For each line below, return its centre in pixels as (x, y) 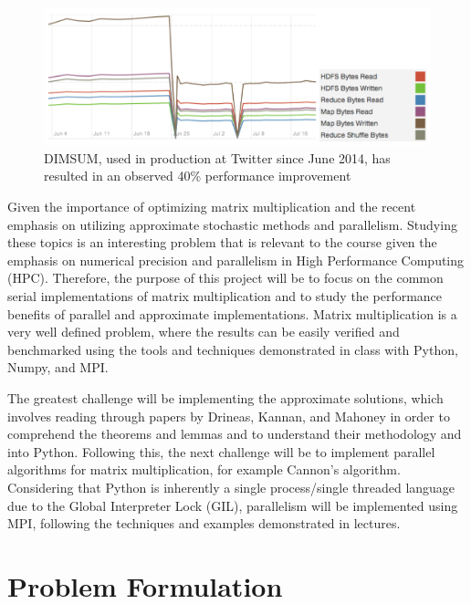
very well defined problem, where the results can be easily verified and (204, 332)
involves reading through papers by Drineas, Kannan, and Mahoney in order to (229, 416)
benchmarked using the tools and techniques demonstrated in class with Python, (233, 349)
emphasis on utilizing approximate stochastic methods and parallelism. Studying (232, 224)
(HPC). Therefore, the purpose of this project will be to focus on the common (225, 278)
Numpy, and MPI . (58, 367)
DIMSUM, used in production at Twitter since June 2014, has (217, 157)
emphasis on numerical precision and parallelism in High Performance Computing (236, 260)
